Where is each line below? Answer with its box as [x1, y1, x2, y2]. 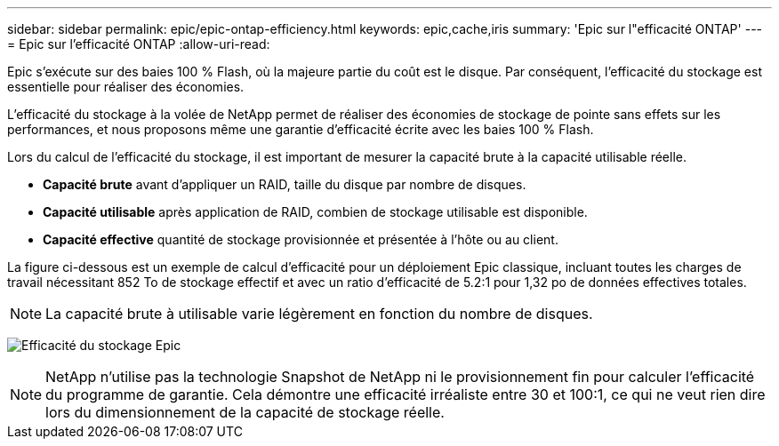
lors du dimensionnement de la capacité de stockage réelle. [45, 403, 445, 421]
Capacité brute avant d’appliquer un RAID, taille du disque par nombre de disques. [43, 177, 526, 192]
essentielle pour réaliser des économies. [7, 79, 245, 94]
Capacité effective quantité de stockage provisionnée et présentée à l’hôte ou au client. [43, 232, 558, 247]
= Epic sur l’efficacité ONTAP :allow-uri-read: [7, 36, 270, 52]
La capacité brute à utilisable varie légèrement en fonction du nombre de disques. [45, 305, 593, 323]
